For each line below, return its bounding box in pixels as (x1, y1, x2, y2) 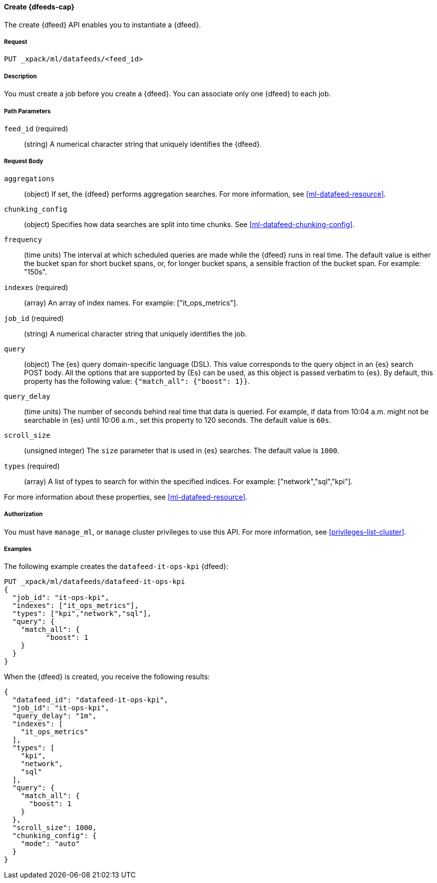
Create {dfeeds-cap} (4, 2, 75, 11)
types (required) (4, 461, 60, 470)
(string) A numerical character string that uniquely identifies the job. (24, 329, 247, 338)
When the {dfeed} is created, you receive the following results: (4, 672, 210, 681)
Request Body (4, 158, 43, 165)
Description (4, 72, 37, 80)
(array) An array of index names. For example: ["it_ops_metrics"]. (24, 298, 238, 307)
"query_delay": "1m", (12, 712, 97, 720)
